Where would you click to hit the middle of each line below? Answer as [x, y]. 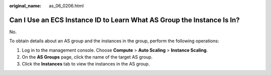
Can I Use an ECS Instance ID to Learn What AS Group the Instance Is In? [125, 20]
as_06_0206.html [66, 6]
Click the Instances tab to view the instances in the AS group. [86, 64]
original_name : [25, 6]
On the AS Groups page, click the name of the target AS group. [87, 57]
